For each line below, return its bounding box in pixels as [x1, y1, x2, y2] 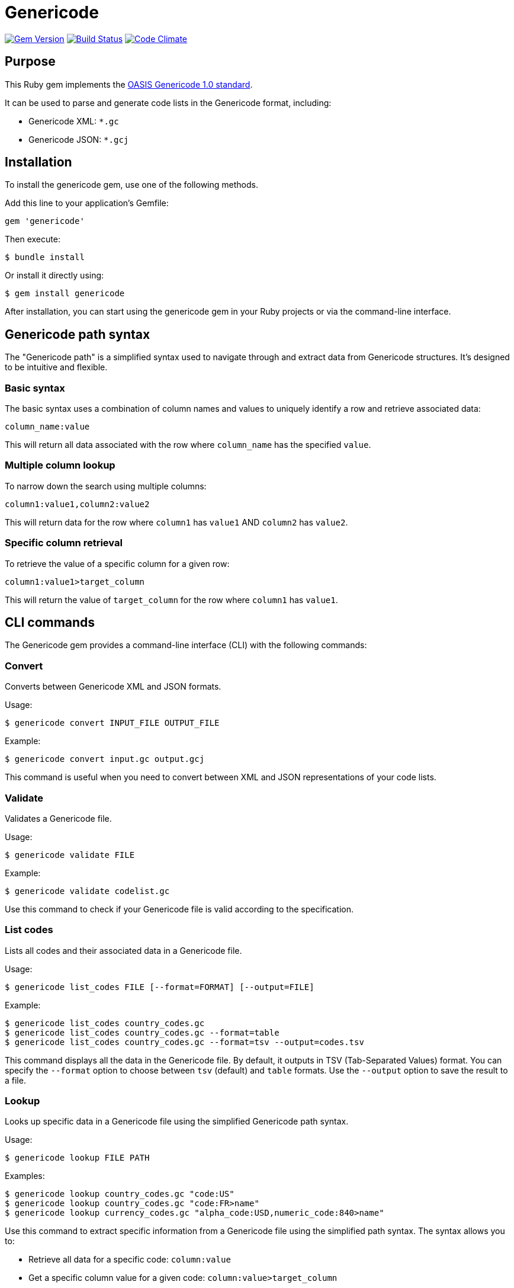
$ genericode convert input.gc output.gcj [5, 754, 205, 764]
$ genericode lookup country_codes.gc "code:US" [5, 1189, 234, 1199]
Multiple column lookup [5, 459, 115, 472]
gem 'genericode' [5, 216, 85, 226]
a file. [5, 1075, 26, 1085]
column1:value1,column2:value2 [5, 499, 150, 509]
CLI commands [5, 614, 95, 630]
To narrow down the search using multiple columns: [5, 480, 207, 491]
